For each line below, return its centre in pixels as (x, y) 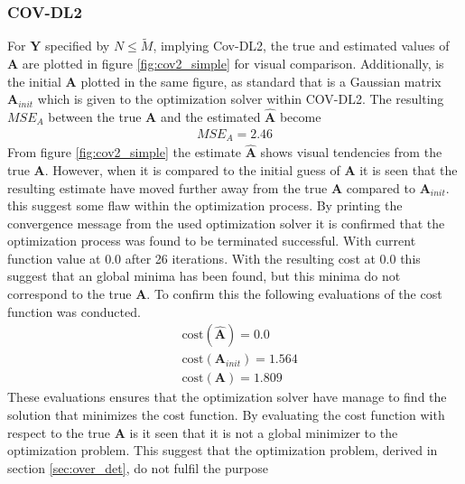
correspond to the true (70, 294)
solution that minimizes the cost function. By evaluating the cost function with (226, 414)
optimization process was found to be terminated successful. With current (212, 241)
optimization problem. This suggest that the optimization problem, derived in (223, 450)
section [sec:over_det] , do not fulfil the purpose (138, 467)
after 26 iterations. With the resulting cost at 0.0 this (273, 258)
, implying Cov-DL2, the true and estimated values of (301, 46)
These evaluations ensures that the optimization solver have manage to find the (227, 397)
